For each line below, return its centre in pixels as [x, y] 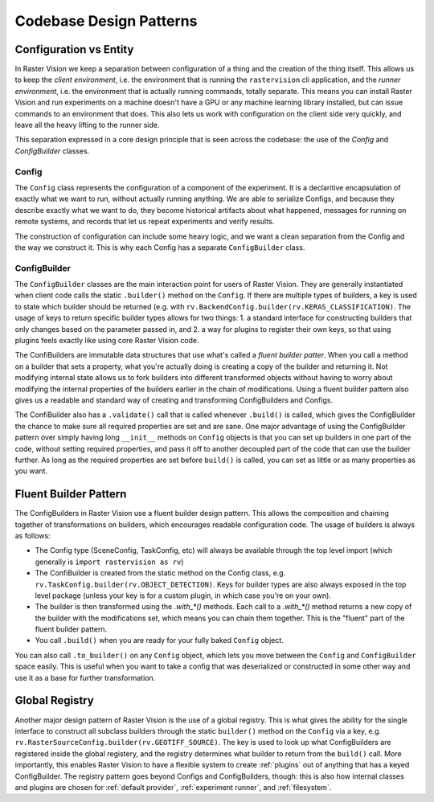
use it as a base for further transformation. [85, 677]
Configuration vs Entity [74, 49]
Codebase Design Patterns [106, 21]
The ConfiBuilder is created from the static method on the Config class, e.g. [160, 573]
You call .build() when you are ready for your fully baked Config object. [160, 640]
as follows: [33, 535]
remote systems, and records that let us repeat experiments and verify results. [145, 222]
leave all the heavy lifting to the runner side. [87, 125]
